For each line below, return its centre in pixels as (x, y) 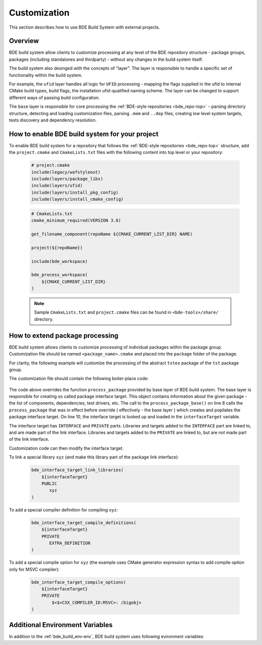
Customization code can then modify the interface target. (66, 448)
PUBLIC (49, 484)
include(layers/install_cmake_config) (77, 199)
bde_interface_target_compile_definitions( (84, 523)
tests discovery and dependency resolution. (53, 120)
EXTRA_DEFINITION (70, 543)
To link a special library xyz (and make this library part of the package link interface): (94, 457)
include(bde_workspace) (60, 261)
